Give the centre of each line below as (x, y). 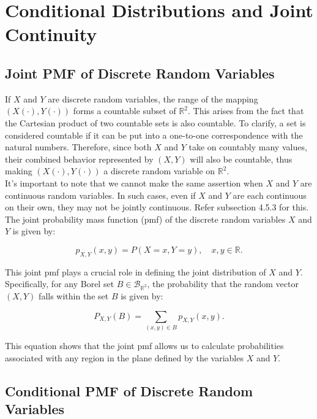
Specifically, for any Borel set (60, 284)
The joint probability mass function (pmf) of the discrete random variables (145, 219)
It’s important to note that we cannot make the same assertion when (134, 183)
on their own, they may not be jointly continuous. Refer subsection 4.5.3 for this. (157, 207)
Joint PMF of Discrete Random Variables (140, 73)
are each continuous (270, 195)
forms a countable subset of (125, 111)
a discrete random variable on (159, 171)
